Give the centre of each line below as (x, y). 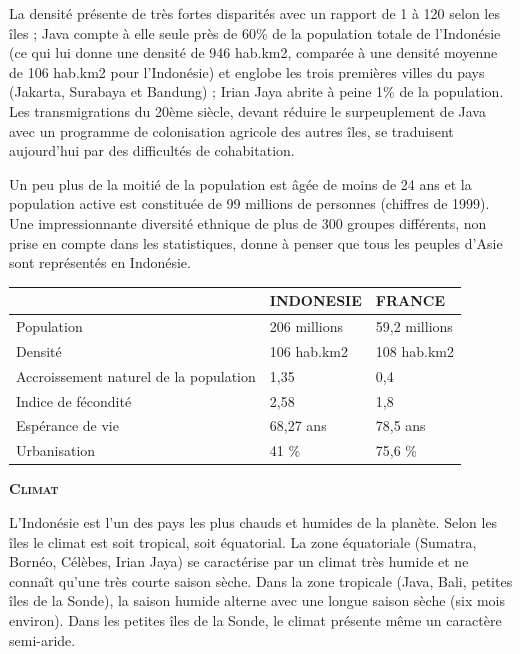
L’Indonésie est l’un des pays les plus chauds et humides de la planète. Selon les (253, 521)
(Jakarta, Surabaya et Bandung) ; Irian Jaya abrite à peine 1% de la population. (256, 91)
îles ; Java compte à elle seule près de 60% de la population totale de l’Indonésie (255, 32)
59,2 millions (414, 326)
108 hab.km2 (414, 350)
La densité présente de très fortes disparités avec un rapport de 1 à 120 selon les (254, 13)
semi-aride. (42, 639)
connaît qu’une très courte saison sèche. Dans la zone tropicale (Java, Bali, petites (261, 580)
